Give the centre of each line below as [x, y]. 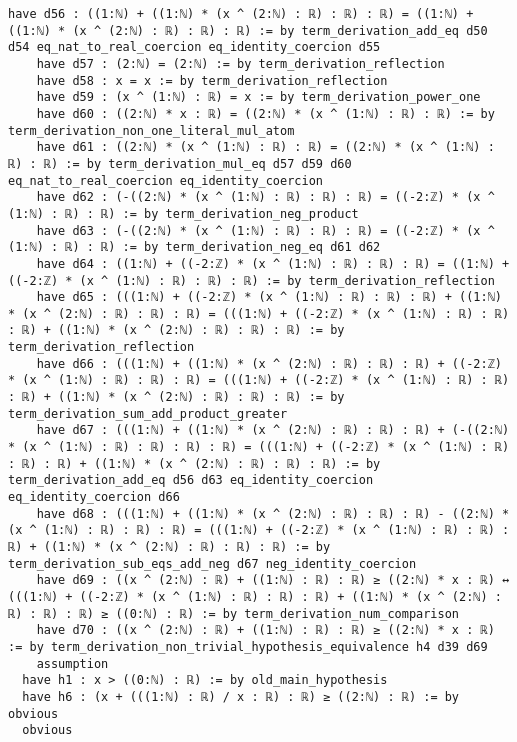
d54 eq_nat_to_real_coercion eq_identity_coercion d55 [194, 47]
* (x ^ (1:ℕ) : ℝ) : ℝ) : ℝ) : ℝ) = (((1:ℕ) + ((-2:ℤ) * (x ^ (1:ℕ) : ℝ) [259, 447]
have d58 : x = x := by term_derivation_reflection [212, 80]
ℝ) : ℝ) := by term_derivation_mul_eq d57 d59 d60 [180, 163]
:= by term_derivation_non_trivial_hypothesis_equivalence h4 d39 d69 [248, 646]
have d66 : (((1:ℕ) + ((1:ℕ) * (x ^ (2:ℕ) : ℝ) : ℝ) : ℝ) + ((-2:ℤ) [269, 363]
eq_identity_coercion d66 [94, 497]
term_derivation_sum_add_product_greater [148, 413]
